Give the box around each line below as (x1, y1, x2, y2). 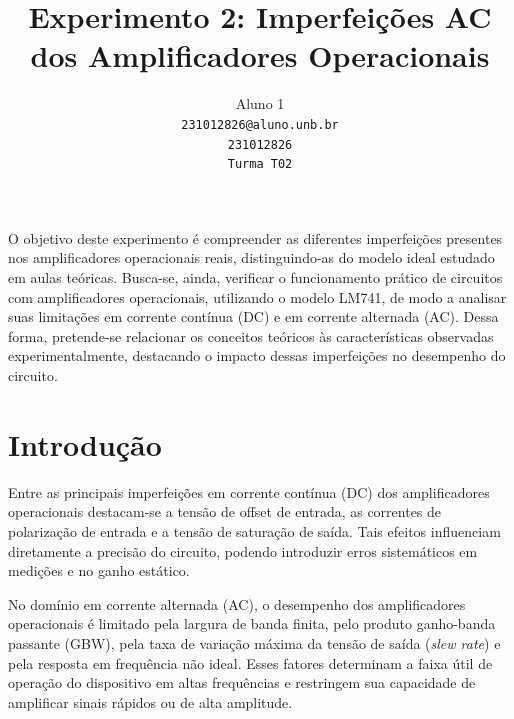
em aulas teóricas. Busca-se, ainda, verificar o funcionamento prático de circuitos (8, 267, 503, 288)
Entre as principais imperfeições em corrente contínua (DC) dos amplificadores (8, 481, 490, 502)
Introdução (8, 423, 162, 464)
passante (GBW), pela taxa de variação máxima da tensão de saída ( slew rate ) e (8, 632, 501, 653)
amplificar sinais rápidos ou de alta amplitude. (8, 691, 293, 712)
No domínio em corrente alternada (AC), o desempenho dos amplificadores (8, 593, 466, 614)
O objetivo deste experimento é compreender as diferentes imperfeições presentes (8, 227, 503, 248)
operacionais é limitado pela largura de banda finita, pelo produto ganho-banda (8, 613, 496, 634)
